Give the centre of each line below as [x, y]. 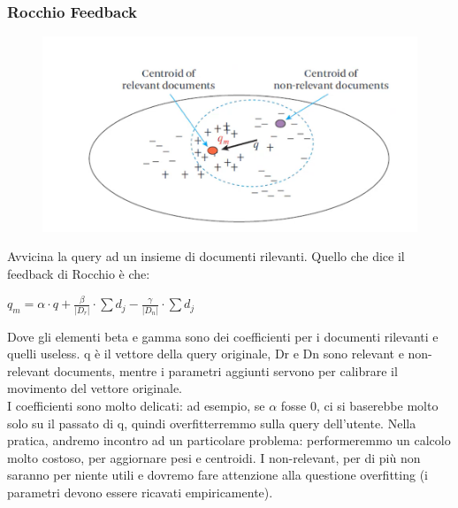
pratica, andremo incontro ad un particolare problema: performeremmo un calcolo [229, 440]
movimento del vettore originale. [95, 388]
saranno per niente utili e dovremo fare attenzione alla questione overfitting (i [218, 475]
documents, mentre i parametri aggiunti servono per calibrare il [225, 370]
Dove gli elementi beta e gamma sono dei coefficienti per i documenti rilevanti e [223, 336]
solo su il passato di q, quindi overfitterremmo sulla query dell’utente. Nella [212, 423]
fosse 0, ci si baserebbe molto [359, 405]
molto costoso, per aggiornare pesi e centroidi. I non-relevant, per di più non [214, 457]
